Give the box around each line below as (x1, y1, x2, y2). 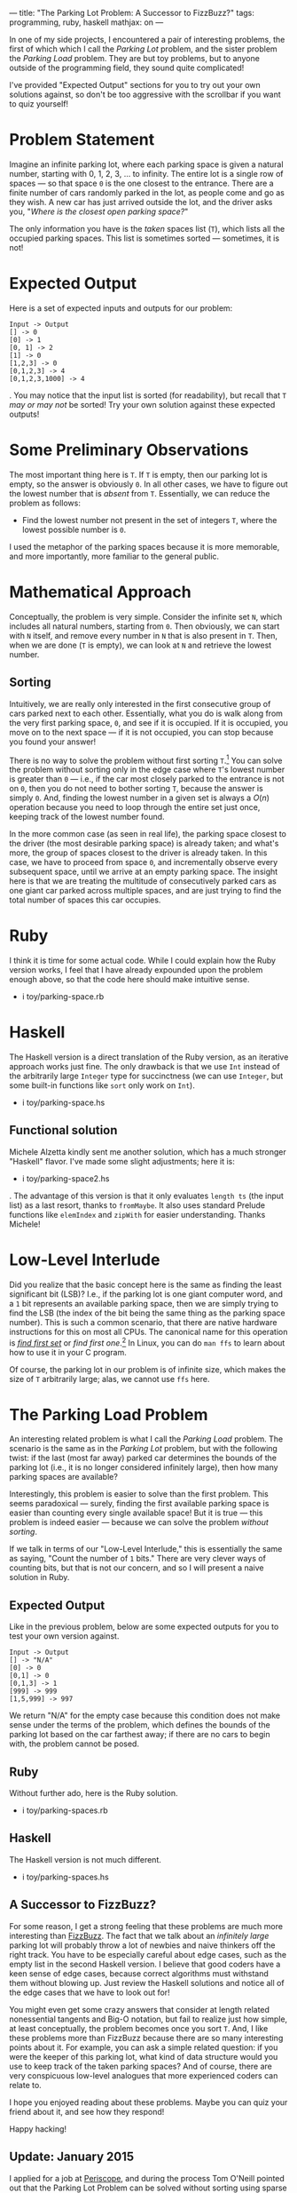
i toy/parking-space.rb (21, 991, 105, 1002)
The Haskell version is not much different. (9, 1854, 162, 1864)
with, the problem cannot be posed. (9, 1738, 140, 1749)
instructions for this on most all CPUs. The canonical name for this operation (9, 1326, 288, 1337)
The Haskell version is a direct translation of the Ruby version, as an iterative (9, 1052, 289, 1062)
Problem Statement (9, 130, 155, 150)
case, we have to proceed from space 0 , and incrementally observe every (9, 857, 278, 868)
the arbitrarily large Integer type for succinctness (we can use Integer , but (9, 1070, 284, 1082)
